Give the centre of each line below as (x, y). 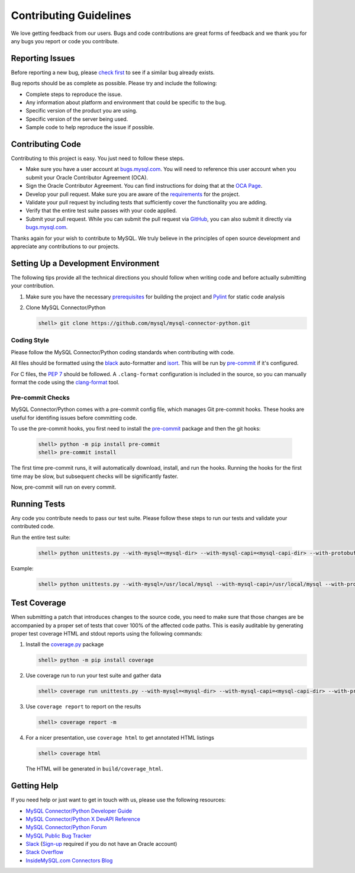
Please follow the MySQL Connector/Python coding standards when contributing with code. (123, 352)
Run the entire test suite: (41, 537)
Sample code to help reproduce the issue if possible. (90, 127)
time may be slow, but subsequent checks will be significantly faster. (95, 476)
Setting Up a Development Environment (85, 263)
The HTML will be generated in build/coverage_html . (94, 769)
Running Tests (38, 504)
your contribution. (33, 286)
